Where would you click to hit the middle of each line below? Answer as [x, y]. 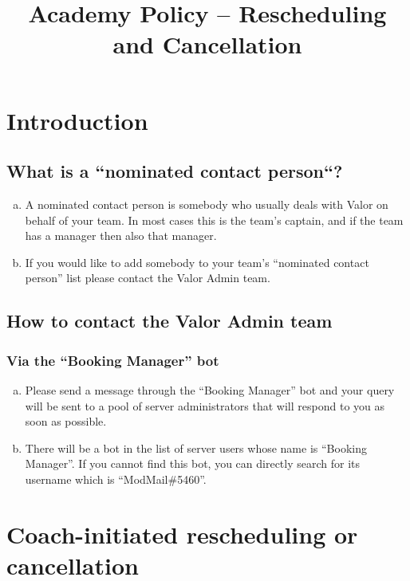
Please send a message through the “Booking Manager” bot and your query [210, 389]
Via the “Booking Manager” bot [113, 360]
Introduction [77, 120]
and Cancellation [207, 44]
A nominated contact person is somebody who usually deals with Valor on [207, 204]
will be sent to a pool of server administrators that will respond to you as [205, 405]
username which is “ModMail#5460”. [116, 479]
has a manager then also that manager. [121, 236]
